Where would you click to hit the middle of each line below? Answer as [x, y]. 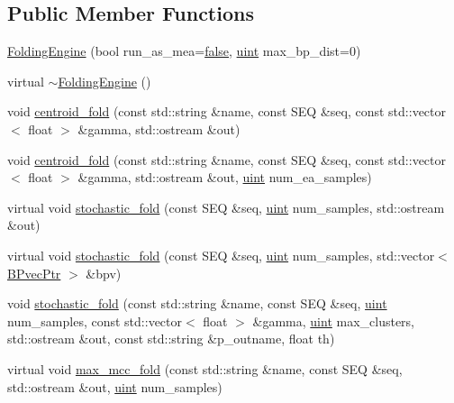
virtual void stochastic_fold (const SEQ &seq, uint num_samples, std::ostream [226, 207]
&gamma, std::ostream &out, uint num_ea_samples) [225, 177]
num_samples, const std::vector [95, 321]
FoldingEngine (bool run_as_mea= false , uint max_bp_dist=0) [184, 51]
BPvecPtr [34, 273]
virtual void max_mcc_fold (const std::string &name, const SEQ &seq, [205, 368]
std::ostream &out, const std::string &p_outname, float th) [171, 339]
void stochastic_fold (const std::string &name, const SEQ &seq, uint [197, 303]
